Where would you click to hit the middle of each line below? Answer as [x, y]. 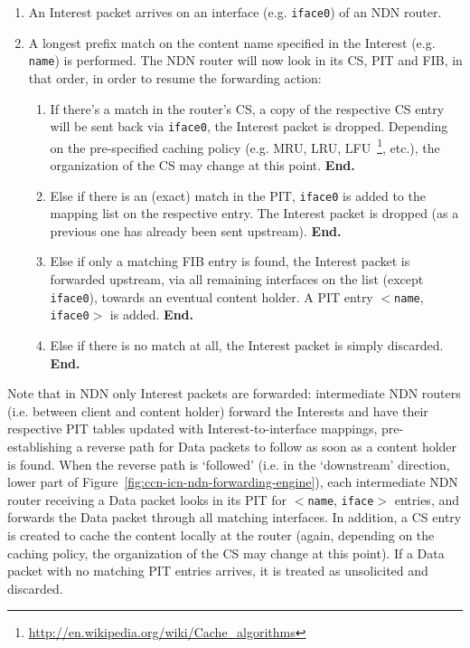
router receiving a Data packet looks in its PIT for [147, 499]
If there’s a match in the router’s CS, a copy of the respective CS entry [247, 108]
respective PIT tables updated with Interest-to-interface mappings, [193, 429]
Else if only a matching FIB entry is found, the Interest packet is [230, 261]
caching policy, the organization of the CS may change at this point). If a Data [226, 553]
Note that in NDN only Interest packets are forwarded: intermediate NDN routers [234, 393]
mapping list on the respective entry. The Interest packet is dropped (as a [254, 213]
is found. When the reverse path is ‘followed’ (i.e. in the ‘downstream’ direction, [229, 464]
